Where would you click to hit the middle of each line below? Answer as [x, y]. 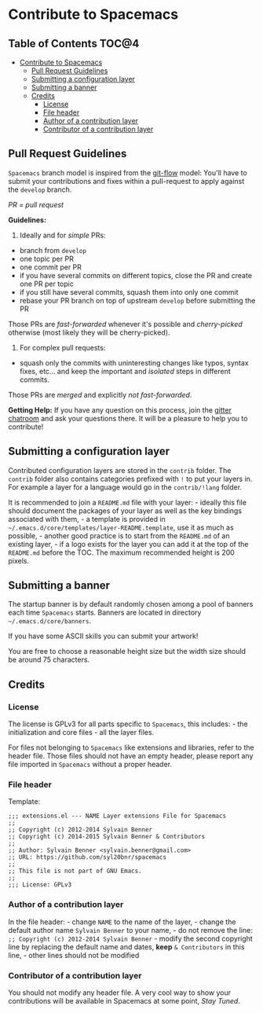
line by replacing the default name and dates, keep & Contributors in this [126, 947]
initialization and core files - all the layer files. [81, 732]
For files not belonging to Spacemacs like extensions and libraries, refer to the [131, 747]
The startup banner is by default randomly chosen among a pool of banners [131, 604]
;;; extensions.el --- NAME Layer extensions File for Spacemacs [117, 816]
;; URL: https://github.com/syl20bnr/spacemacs [88, 857]
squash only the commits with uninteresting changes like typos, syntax [134, 362]
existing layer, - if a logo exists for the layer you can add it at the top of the [128, 544]
